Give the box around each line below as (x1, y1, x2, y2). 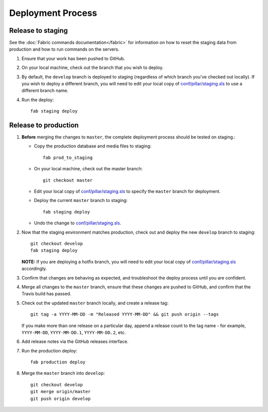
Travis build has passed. (21, 291, 71, 297)
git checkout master (43, 177, 93, 183)
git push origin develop (30, 396, 91, 402)
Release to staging (9, 26, 68, 35)
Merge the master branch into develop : (21, 370, 105, 376)
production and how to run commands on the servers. (9, 46, 120, 52)
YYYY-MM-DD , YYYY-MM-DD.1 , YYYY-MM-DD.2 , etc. (21, 329, 126, 335)
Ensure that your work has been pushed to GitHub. (21, 55, 126, 62)
